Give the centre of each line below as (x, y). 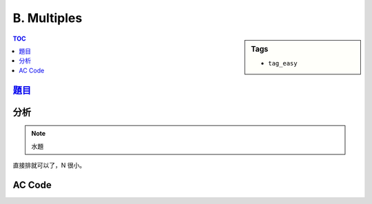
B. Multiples (48, 18)
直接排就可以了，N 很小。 (49, 165)
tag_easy (283, 63)
